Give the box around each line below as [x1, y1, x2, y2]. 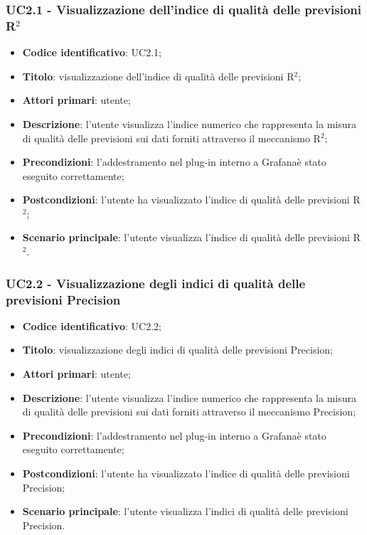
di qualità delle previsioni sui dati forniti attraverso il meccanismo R [22, 130, 321, 145]
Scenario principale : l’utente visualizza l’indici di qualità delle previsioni [22, 504, 349, 519]
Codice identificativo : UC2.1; [22, 45, 161, 60]
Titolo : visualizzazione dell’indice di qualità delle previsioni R [22, 68, 294, 83]
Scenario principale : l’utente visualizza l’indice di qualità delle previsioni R [22, 230, 361, 245]
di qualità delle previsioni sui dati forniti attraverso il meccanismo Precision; [22, 404, 356, 419]
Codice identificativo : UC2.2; [22, 318, 161, 333]
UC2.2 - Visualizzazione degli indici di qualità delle [6, 274, 306, 292]
